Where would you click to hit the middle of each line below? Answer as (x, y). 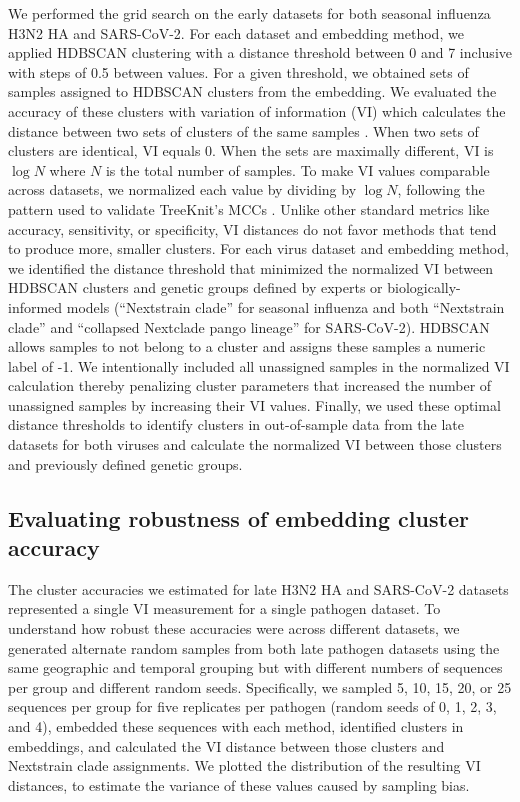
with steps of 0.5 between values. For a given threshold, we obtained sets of (238, 71)
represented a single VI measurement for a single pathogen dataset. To (224, 608)
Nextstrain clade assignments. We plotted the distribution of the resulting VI (244, 765)
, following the (441, 189)
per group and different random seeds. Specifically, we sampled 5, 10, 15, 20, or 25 (260, 686)
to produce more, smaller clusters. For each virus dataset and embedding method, (258, 248)
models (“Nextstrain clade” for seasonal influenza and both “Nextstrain (285, 306)
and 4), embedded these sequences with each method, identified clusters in (236, 726)
